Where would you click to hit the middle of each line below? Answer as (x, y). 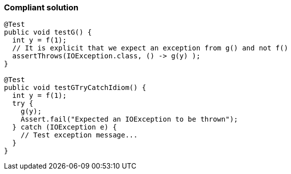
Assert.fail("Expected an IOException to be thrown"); (129, 119)
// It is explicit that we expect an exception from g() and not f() (150, 48)
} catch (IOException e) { (64, 127)
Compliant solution (41, 7)
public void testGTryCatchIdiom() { (75, 88)
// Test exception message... (79, 135)
